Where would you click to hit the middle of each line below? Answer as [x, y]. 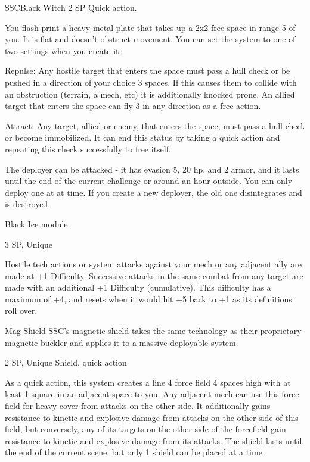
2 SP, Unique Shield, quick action [66, 362]
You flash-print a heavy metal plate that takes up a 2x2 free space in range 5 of [150, 27]
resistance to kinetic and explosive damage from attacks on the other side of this [152, 417]
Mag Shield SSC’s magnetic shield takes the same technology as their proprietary [153, 331]
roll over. [21, 310]
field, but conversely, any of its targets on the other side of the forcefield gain [145, 429]
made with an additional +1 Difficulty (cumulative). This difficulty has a [138, 287]
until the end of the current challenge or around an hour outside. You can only [149, 181]
